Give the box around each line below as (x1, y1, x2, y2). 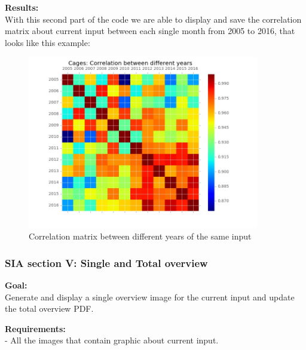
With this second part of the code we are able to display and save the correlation (5, 13, 302, 25)
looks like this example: (5, 36, 90, 48)
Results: (5, 1, 39, 13)
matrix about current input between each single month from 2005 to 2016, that (5, 24, 295, 37)
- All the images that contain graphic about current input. (5, 334, 219, 346)
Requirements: (5, 322, 66, 334)
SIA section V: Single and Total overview (5, 255, 208, 270)
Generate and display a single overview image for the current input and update (5, 290, 295, 303)
